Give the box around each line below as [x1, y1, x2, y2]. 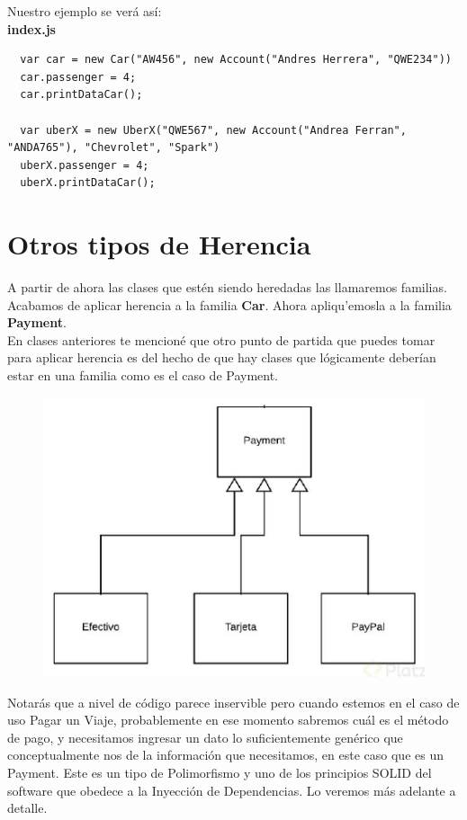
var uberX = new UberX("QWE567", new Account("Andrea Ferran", [20, 123, 407, 137]
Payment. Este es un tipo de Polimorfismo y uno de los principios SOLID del [7, 762, 432, 781]
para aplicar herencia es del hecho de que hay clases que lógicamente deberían [7, 348, 436, 367]
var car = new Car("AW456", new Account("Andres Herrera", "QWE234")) [20, 53, 452, 67]
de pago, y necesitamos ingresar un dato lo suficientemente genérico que [7, 727, 403, 746]
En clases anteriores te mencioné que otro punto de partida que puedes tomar [7, 330, 436, 349]
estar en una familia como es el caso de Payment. [7, 366, 279, 385]
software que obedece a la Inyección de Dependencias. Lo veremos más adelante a [7, 780, 456, 799]
